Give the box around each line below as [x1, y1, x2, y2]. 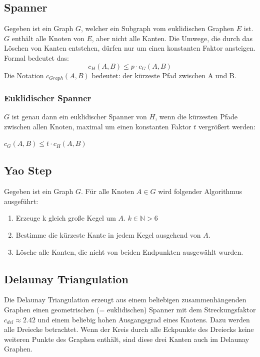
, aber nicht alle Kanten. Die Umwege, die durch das [91, 33, 252, 43]
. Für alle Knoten [81, 186, 134, 197]
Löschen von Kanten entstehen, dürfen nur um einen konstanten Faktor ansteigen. [4, 43, 255, 53]
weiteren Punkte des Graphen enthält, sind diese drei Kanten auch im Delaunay [4, 333, 249, 344]
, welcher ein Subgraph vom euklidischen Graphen [81, 23, 234, 34]
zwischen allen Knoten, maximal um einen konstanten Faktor [4, 121, 191, 131]
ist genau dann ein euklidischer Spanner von [11, 111, 147, 122]
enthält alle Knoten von [11, 33, 84, 43]
